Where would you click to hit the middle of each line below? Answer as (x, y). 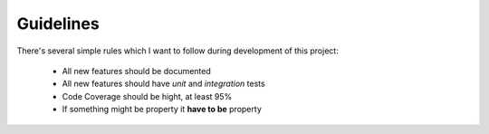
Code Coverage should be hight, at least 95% (147, 96)
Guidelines (58, 24)
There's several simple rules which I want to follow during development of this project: (177, 51)
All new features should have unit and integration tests (164, 84)
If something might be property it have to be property (162, 110)
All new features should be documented (137, 71)
